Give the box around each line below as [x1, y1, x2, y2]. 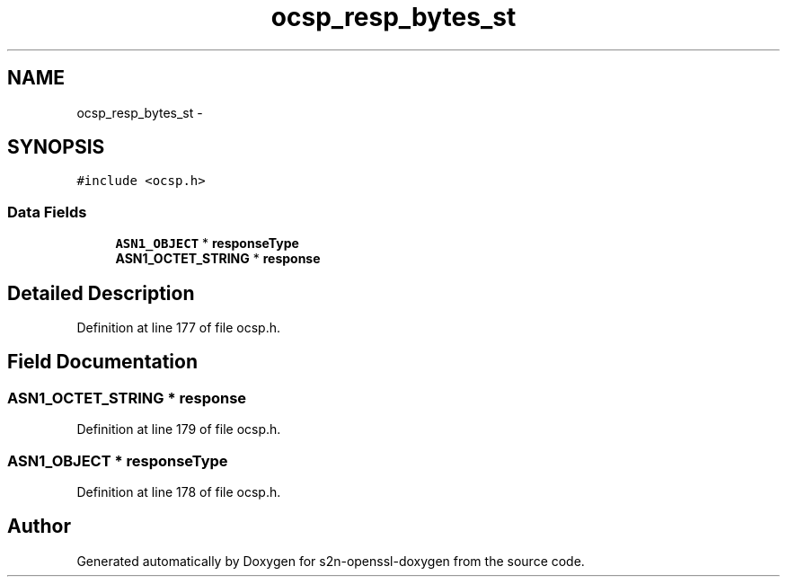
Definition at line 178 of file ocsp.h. [76, 484, 281, 500]
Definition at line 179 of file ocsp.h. [76, 421, 281, 438]
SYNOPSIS [7, 136, 105, 159]
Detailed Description [7, 281, 195, 305]
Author [7, 515, 71, 538]
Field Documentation [7, 350, 198, 374]
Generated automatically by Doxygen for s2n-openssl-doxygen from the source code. [76, 553, 585, 569]
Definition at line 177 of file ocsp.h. [76, 320, 281, 336]
